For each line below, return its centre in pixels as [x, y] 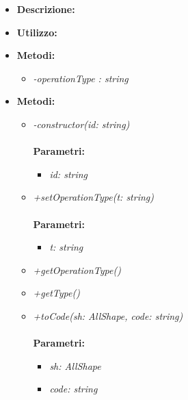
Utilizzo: [37, 32]
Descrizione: [46, 9]
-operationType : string [81, 78]
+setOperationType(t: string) [94, 197]
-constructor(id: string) [81, 124]
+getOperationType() [77, 270]
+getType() [56, 293]
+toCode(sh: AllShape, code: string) [108, 315]
